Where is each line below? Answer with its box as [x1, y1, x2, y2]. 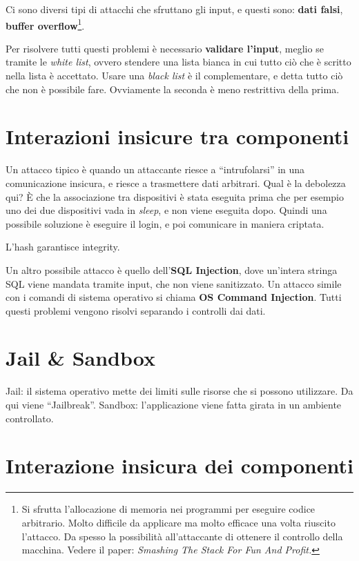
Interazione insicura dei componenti [6, 451, 353, 480]
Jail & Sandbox [6, 344, 155, 372]
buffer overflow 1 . [6, 16, 85, 32]
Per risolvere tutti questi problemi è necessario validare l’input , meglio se [6, 41, 324, 55]
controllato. [6, 411, 54, 425]
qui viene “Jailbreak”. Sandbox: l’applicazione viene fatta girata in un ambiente [6, 397, 342, 411]
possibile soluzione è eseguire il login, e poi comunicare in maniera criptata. [6, 216, 324, 230]
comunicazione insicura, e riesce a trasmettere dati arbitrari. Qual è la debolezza [6, 175, 346, 190]
